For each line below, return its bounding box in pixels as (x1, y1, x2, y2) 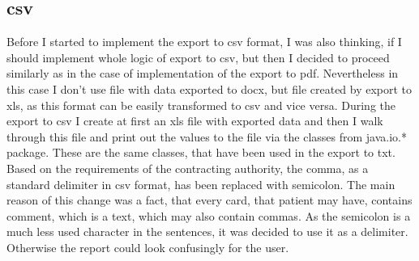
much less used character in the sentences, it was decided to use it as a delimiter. (6, 223, 408, 240)
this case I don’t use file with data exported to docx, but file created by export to (6, 80, 413, 97)
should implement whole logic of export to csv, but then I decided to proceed (6, 48, 390, 65)
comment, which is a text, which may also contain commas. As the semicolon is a (6, 207, 411, 224)
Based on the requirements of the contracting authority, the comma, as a (6, 159, 369, 176)
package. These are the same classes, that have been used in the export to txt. (6, 144, 395, 161)
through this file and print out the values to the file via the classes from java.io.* (6, 128, 408, 145)
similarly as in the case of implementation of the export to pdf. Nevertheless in (6, 65, 399, 82)
